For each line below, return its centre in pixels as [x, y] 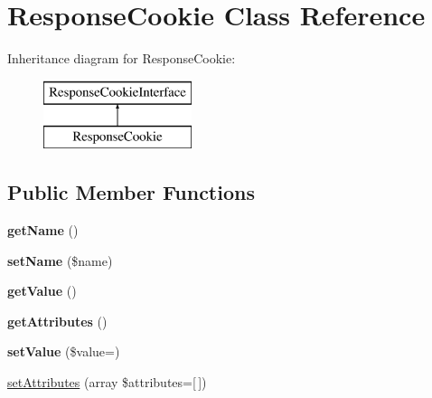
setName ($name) [60, 260]
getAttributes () [57, 321]
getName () [43, 230]
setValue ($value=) [64, 351]
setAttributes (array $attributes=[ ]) [107, 382]
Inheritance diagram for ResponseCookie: [122, 58]
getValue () [42, 291]
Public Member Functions [131, 192]
